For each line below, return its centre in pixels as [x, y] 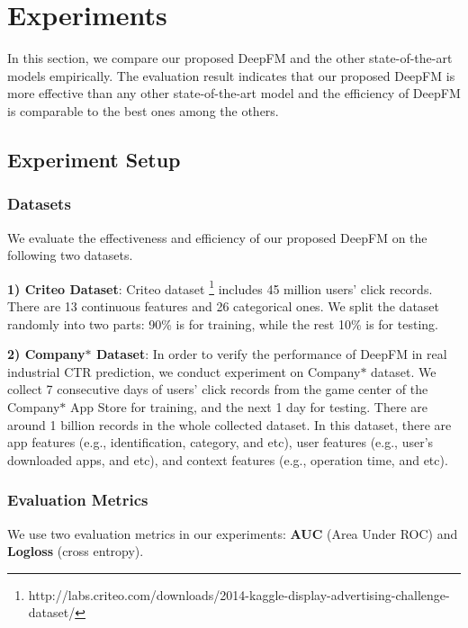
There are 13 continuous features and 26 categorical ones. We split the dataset [224, 305]
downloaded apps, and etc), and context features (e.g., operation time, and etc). [228, 459]
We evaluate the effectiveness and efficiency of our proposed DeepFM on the [217, 237]
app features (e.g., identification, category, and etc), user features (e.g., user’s [220, 442]
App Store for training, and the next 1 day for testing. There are [249, 406]
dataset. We [404, 371]
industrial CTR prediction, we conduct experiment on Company [184, 371]
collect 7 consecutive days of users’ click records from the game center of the [218, 389]
